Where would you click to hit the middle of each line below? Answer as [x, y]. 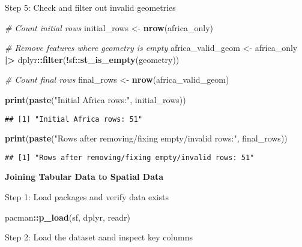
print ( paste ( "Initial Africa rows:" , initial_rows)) [95, 99]
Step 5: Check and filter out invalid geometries [90, 7]
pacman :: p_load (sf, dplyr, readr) [68, 217]
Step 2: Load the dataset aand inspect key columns [99, 237]
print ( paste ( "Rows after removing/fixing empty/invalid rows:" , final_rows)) [146, 138]
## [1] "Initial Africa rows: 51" [74, 119]
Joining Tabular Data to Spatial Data [84, 177]
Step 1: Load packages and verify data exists [87, 197]
